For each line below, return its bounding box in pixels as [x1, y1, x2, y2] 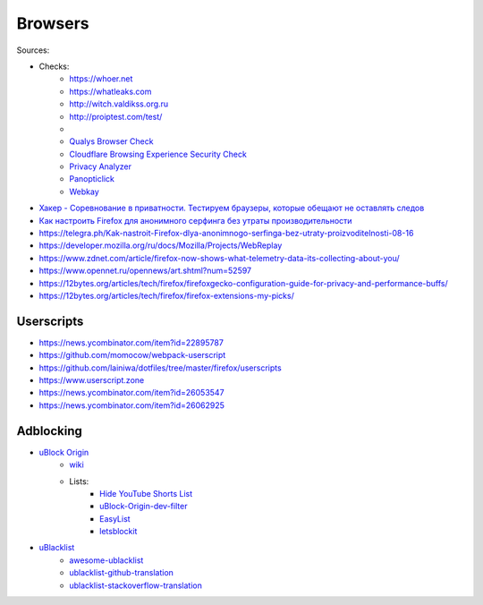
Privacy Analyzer [69, 161, 132, 172]
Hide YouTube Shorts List [99, 488, 193, 498]
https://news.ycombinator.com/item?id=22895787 [38, 337, 224, 348]
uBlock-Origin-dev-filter [99, 501, 188, 512]
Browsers [16, 13, 89, 33]
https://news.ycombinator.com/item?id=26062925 [38, 399, 225, 411]
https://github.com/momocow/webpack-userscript [38, 350, 226, 361]
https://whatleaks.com [69, 86, 152, 97]
